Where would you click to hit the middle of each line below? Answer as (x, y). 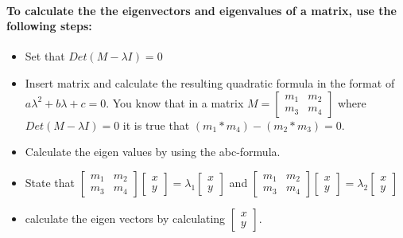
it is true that (156, 125)
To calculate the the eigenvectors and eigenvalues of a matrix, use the (201, 10)
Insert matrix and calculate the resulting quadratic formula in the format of (210, 82)
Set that (45, 56)
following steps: (49, 26)
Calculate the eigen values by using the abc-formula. (153, 152)
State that (50, 182)
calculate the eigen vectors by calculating (125, 218)
